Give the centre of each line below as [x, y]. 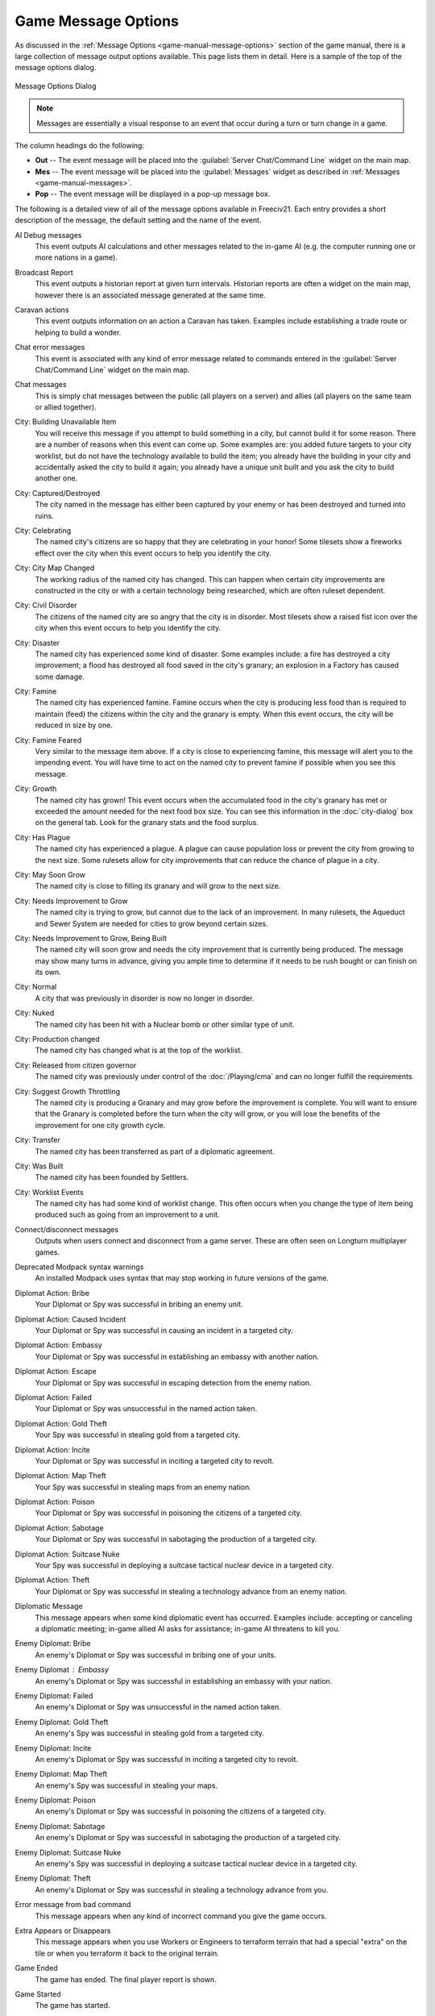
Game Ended [36, 1968]
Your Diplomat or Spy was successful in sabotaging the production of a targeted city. [176, 1539]
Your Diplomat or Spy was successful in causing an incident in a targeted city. [164, 1330]
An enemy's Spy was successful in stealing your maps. [126, 1785]
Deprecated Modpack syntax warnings [79, 1267]
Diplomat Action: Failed [54, 1397]
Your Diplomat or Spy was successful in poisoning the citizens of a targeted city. [168, 1513]
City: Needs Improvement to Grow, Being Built [91, 938]
